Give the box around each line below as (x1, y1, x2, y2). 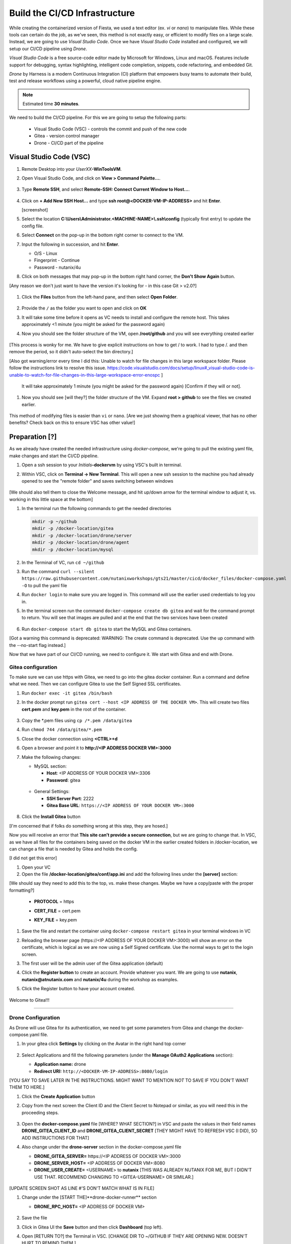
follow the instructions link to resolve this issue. (9, 365, 106, 371)
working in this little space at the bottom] (9, 496, 93, 502)
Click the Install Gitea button (21, 814, 81, 820)
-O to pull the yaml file (21, 582, 67, 588)
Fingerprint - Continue (34, 257, 80, 263)
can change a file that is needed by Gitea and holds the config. (9, 846, 138, 852)
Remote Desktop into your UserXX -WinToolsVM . (21, 166, 122, 172)
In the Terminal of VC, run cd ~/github (21, 559, 104, 565)
